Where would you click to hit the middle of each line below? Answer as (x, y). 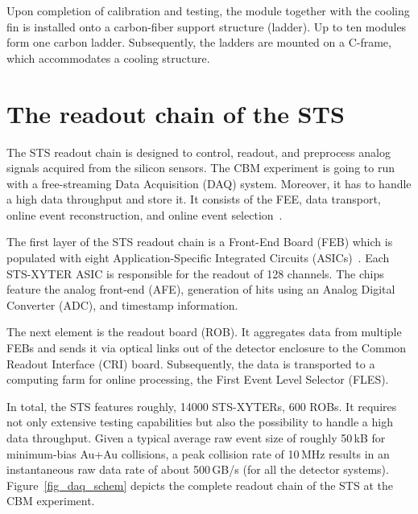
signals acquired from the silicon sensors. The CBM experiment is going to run (201, 168)
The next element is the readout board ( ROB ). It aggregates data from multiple (204, 332)
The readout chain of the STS (176, 113)
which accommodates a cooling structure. (108, 58)
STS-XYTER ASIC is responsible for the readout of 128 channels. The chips (195, 273)
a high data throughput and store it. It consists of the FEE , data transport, (194, 199)
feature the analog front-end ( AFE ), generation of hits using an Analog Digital (201, 289)
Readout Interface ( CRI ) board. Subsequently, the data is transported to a (191, 363)
